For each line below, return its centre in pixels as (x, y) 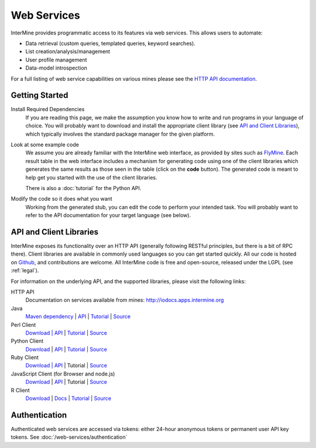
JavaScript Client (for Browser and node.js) (63, 374)
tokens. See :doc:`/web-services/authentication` (69, 437)
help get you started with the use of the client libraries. (91, 177)
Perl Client (23, 325)
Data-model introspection (56, 68)
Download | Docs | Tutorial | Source (68, 398)
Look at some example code (45, 144)
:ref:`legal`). (25, 270)
